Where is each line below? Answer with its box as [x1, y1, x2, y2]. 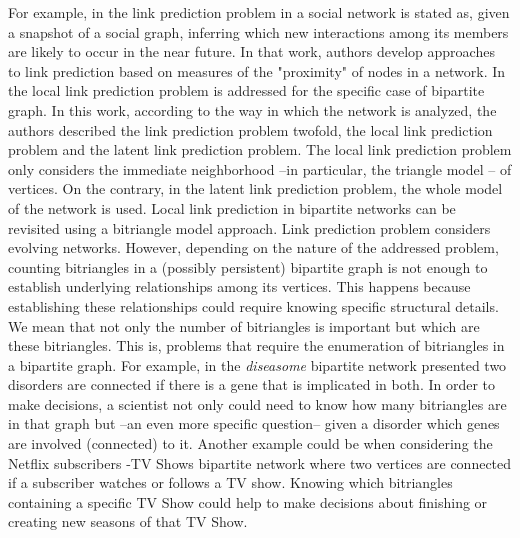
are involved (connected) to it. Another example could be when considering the [8, 433, 493, 454]
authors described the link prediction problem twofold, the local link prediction [8, 119, 493, 140]
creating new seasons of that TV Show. [8, 511, 248, 532]
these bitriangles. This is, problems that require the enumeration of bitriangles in [8, 335, 505, 356]
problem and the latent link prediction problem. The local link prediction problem [8, 139, 512, 160]
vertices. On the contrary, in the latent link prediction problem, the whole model [8, 178, 503, 199]
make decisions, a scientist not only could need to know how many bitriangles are [8, 393, 507, 414]
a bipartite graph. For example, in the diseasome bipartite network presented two [8, 354, 507, 375]
